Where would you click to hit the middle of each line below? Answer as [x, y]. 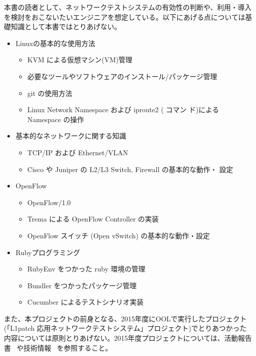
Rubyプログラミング [48, 252]
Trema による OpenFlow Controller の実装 [93, 219]
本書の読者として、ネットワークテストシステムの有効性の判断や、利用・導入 [128, 7]
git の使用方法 [50, 93]
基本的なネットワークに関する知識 [71, 136]
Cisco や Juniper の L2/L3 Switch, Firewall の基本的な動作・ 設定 [130, 169]
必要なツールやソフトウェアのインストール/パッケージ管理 [122, 76]
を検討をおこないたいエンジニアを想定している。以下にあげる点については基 [128, 17]
